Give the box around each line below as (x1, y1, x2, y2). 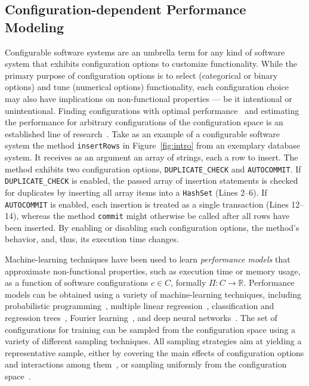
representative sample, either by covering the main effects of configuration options (5, 346, 304, 359)
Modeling (5, 17, 64, 36)
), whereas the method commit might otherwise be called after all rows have (13, 209, 290, 222)
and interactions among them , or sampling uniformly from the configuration (5, 358, 287, 370)
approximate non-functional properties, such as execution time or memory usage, (5, 264, 301, 277)
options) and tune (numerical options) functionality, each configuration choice (5, 81, 289, 93)
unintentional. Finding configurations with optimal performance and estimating (5, 104, 299, 116)
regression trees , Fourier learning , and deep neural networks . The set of (5, 311, 277, 324)
